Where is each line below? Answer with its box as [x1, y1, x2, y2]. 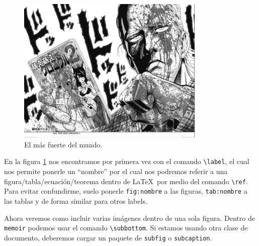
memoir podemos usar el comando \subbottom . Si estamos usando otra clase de [4, 222, 248, 233]
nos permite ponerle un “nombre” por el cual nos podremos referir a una [4, 166, 228, 176]
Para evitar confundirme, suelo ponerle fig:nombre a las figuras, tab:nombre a [4, 186, 247, 196]
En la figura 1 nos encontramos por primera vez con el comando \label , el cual [4, 156, 249, 167]
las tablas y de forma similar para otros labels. [4, 195, 147, 206]
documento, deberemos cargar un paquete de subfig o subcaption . [4, 232, 212, 242]
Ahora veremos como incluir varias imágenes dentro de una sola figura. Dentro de [4, 212, 255, 223]
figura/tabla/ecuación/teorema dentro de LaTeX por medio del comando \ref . [4, 176, 248, 186]
